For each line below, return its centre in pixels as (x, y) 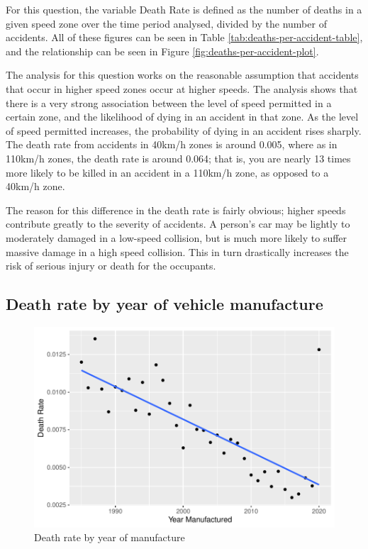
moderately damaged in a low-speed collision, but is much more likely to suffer (177, 237)
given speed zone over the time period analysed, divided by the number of (166, 23)
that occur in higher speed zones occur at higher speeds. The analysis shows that (182, 88)
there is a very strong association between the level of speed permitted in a (169, 102)
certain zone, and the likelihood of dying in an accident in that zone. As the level (182, 117)
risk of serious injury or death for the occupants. (111, 266)
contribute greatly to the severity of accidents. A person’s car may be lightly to (178, 224)
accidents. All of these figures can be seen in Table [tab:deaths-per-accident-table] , (184, 37)
